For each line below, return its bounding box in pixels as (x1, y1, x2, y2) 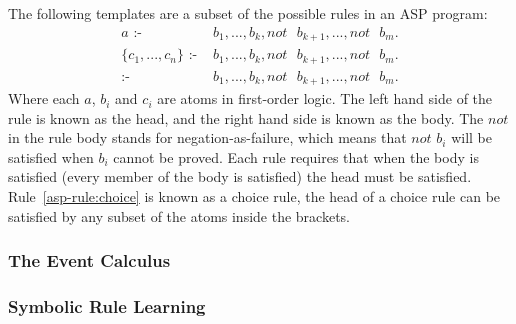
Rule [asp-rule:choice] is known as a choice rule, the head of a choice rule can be (8, 186, 501, 207)
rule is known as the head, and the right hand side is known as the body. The (8, 107, 484, 128)
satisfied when (8, 146, 94, 167)
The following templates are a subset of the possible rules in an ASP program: (8, 3, 488, 23)
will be (451, 127, 492, 148)
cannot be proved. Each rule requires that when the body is (113, 146, 479, 167)
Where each (8, 88, 80, 109)
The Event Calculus (8, 248, 171, 273)
